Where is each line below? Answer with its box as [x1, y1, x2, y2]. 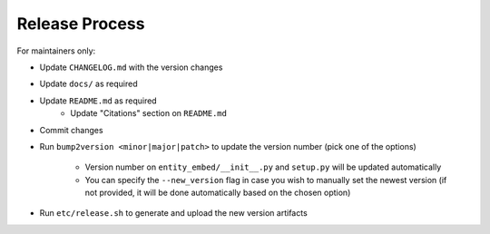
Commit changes [39, 124, 103, 135]
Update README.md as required [39, 95, 158, 106]
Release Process [16, 14, 145, 34]
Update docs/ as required [39, 78, 138, 90]
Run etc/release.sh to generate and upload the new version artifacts [39, 208, 308, 219]
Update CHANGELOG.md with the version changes [39, 62, 223, 73]
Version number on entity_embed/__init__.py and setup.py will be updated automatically [84, 161, 442, 172]
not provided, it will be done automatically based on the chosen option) [84, 187, 351, 199]
